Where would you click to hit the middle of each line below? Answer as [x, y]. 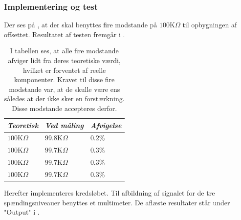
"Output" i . [22, 212]
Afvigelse [106, 125]
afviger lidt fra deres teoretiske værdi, [64, 60]
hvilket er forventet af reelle [65, 70]
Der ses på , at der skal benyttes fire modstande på [81, 25]
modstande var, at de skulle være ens [65, 89]
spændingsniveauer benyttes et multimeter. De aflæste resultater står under [117, 202]
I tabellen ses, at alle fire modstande [64, 51]
